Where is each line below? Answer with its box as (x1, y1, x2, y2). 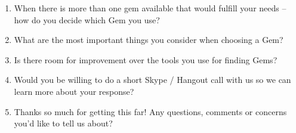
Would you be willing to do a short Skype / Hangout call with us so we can (14, 73, 291, 86)
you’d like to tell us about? (14, 117, 113, 129)
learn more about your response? (14, 85, 134, 97)
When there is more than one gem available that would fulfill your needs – (14, 2, 286, 14)
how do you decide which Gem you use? (14, 13, 160, 26)
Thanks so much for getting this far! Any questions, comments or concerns (14, 105, 287, 117)
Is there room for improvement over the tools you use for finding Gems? (14, 53, 277, 66)
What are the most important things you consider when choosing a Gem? (14, 33, 283, 46)
